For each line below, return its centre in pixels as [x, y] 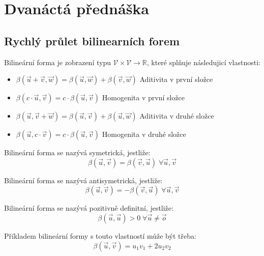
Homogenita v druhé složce [144, 134]
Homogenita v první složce [143, 97]
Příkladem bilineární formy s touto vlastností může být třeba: [100, 235]
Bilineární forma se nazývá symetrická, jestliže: [77, 152]
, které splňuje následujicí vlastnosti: [203, 62]
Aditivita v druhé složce [177, 116]
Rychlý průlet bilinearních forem [92, 40]
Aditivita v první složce [176, 79]
